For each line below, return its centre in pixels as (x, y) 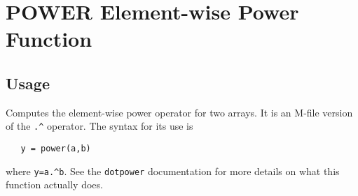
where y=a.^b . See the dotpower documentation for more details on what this (173, 171)
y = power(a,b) (56, 149)
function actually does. (54, 184)
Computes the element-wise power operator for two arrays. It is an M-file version (179, 112)
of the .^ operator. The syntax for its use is (99, 126)
